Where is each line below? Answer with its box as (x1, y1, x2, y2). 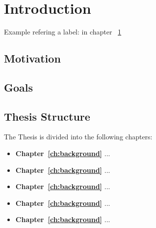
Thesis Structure (4, 108, 90, 124)
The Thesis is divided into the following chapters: (4, 131, 153, 142)
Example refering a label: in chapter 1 (4, 27, 122, 37)
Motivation (4, 51, 61, 66)
